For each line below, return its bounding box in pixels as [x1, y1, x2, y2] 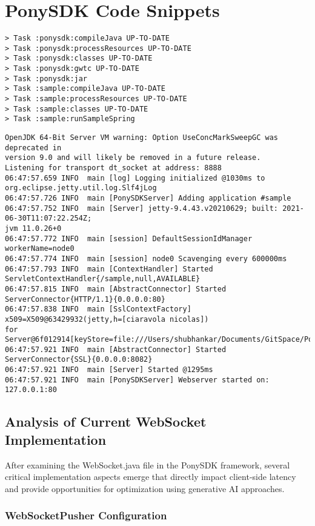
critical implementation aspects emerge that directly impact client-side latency [5, 470, 296, 483]
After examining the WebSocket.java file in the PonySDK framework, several [5, 458, 290, 471]
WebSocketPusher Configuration [5, 508, 167, 523]
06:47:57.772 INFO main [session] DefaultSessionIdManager [5, 234, 253, 243]
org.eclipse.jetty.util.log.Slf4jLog [5, 184, 157, 193]
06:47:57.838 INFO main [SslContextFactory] [5, 305, 191, 314]
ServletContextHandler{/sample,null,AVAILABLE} [5, 275, 201, 284]
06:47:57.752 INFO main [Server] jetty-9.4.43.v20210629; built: [5, 204, 279, 213]
